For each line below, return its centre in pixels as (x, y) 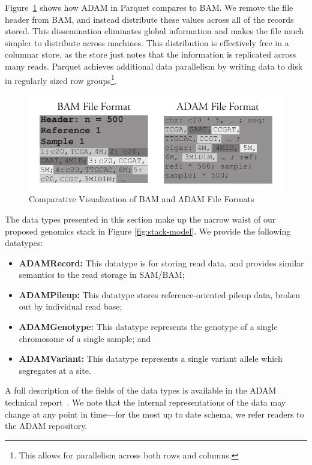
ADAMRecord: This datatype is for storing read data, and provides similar (161, 262)
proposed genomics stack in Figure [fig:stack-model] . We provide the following (148, 231)
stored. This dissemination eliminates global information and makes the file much (154, 31)
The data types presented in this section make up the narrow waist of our (140, 219)
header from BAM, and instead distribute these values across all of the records (149, 19)
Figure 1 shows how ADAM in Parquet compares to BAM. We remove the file (149, 7)
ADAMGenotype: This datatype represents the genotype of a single (148, 327)
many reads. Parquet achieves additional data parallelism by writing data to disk (154, 66)
